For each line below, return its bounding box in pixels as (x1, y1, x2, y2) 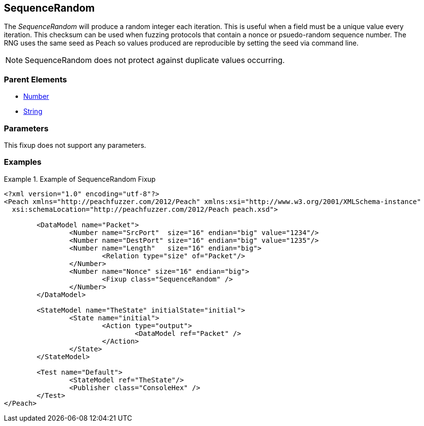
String (23, 107, 43, 116)
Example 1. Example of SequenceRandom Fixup (4, 174, 156, 183)
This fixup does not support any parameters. (4, 141, 147, 149)
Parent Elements (4, 74, 67, 84)
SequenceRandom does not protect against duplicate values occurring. (25, 55, 285, 65)
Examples (4, 157, 42, 167)
